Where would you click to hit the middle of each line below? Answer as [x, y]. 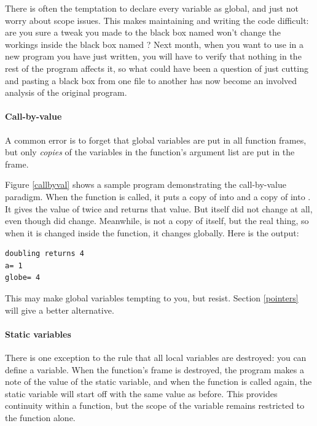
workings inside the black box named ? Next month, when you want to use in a [154, 44]
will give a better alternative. [60, 310]
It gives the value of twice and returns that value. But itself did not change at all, [159, 208]
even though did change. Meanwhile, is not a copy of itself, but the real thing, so [157, 221]
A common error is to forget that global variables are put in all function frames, [156, 140]
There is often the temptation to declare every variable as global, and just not [152, 8]
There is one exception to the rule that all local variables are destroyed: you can [156, 358]
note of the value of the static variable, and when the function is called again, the [158, 381]
